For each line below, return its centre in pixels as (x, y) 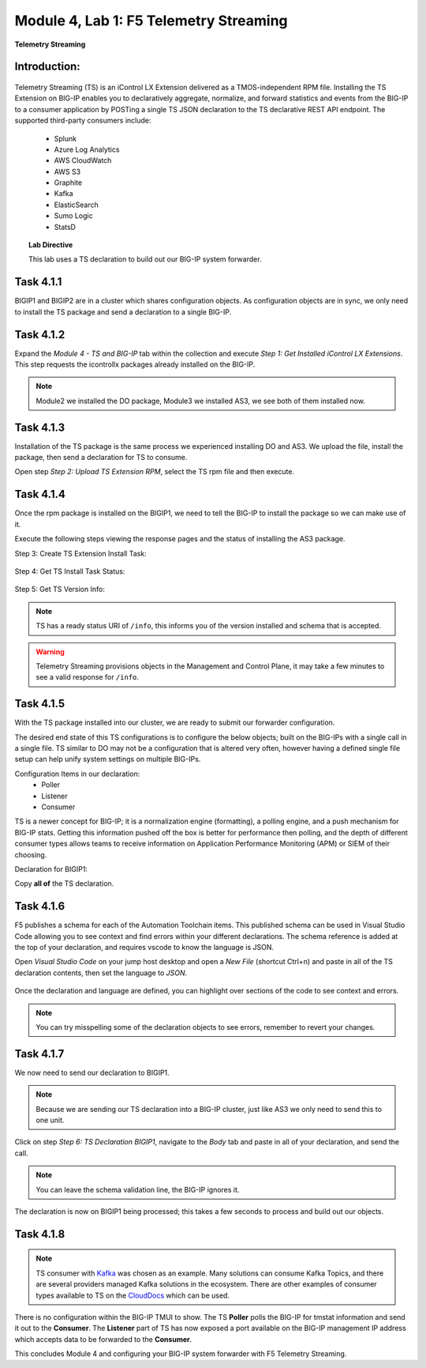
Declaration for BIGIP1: (51, 869)
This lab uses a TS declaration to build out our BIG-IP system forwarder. (145, 259)
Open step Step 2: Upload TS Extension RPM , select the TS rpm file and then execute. (155, 472)
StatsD (65, 227)
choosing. (31, 854)
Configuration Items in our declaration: (77, 774)
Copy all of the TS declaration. (64, 884)
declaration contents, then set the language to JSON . (101, 973)
